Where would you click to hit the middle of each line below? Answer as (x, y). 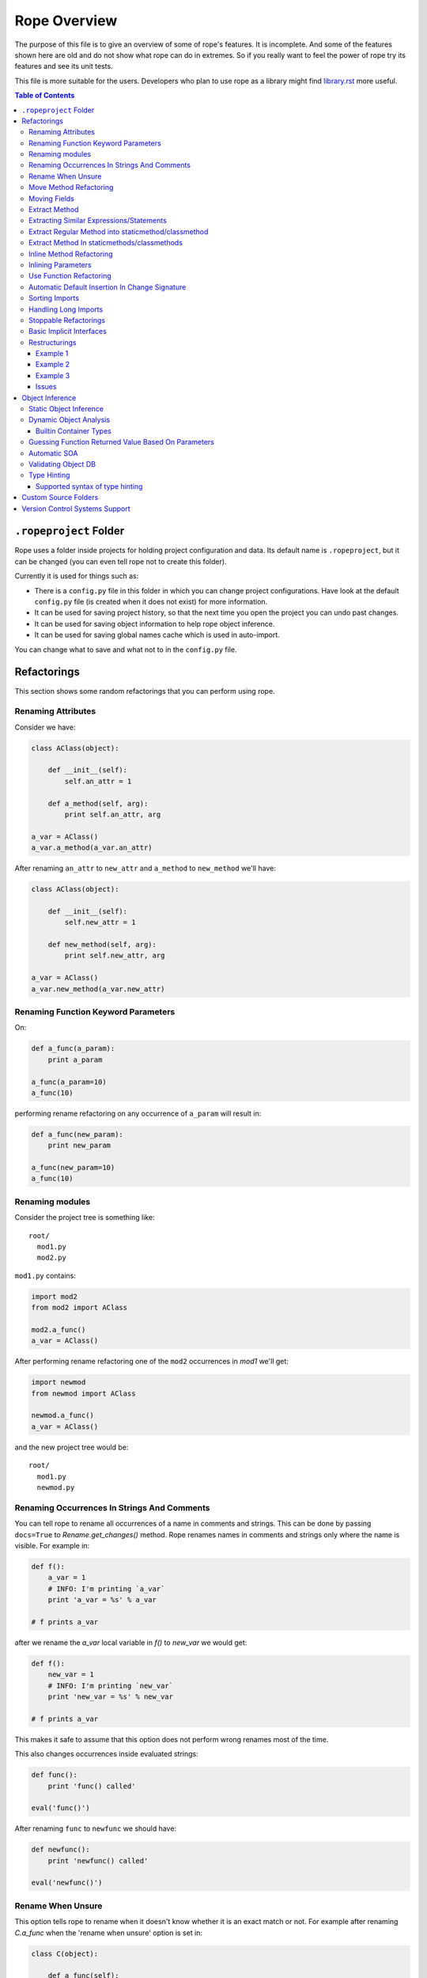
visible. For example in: (52, 1545)
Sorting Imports (54, 298)
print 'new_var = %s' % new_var (111, 1696)
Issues (46, 387)
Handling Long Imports (66, 309)
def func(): (55, 1775)
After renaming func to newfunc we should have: (96, 1828)
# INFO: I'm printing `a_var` (106, 1589)
